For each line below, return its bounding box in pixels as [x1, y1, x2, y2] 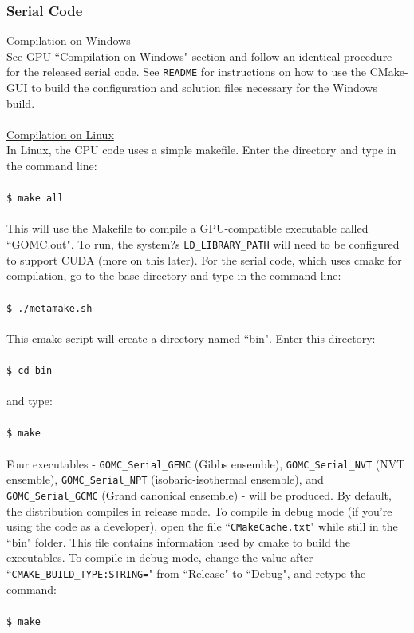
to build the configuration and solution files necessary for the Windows [31, 79, 377, 96]
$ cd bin [6, 364, 53, 376]
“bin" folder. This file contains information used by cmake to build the [6, 533, 351, 550]
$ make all [6, 193, 64, 205]
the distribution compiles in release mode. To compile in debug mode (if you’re [6, 502, 392, 519]
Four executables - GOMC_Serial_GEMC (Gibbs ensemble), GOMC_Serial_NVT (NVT [6, 455, 405, 472]
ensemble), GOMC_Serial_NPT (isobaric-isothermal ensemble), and [6, 471, 324, 488]
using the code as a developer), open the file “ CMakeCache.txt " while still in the [6, 518, 398, 535]
